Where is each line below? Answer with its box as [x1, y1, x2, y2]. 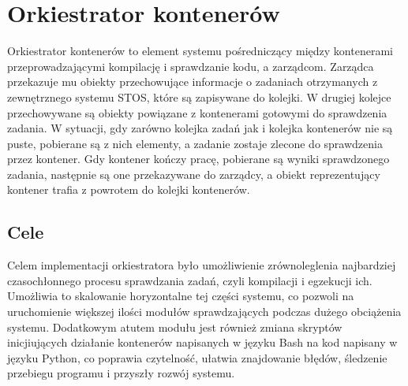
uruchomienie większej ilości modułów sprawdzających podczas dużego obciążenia [7, 303, 402, 320]
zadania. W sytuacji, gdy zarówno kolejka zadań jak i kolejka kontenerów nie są [7, 120, 393, 136]
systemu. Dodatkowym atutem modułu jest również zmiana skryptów [7, 318, 342, 335]
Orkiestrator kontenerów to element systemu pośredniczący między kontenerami [7, 43, 393, 59]
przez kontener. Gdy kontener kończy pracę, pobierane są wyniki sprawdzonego [7, 150, 390, 167]
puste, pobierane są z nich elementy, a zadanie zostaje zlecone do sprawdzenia [7, 135, 383, 151]
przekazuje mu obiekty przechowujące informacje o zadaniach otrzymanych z [7, 73, 378, 90]
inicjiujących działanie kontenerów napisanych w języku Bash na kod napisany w [7, 334, 398, 351]
